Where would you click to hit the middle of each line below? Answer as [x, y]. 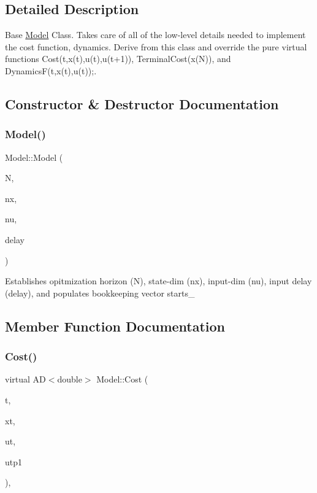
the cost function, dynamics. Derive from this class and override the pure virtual [156, 46]
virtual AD [25, 379]
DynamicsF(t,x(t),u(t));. [51, 70]
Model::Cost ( [122, 379]
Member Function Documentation [115, 326]
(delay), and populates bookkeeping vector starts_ [100, 293]
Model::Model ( [34, 157]
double [70, 379]
